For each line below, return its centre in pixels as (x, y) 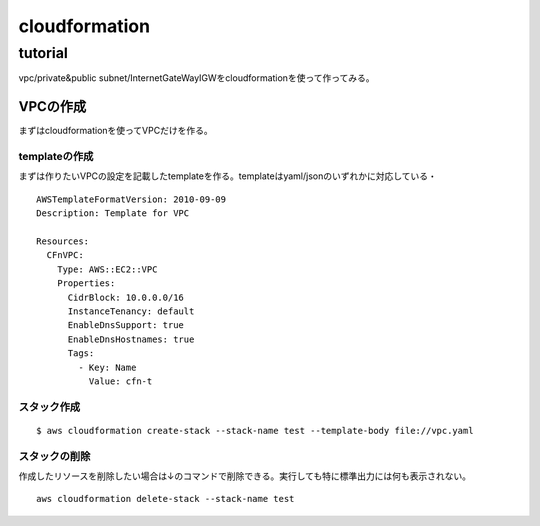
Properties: (86, 283)
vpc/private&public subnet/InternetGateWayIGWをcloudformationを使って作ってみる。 (196, 78)
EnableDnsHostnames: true (131, 339)
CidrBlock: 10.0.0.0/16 (126, 297)
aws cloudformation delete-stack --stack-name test (165, 499)
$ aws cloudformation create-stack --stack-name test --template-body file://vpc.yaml (255, 430)
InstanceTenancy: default (131, 311)
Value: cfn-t (120, 381)
